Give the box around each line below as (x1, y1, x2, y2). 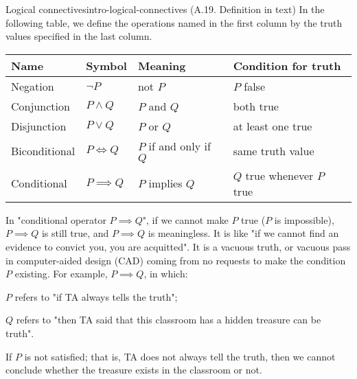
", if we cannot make (142, 212, 229, 227)
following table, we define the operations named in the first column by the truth (5, 15, 343, 30)
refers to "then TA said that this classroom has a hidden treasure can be (16, 312, 321, 327)
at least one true (233, 117, 312, 134)
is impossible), (274, 212, 334, 227)
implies (148, 175, 183, 192)
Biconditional (11, 142, 76, 159)
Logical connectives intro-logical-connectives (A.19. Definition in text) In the (5, 2, 325, 16)
